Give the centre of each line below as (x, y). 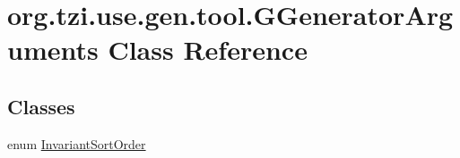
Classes (41, 106)
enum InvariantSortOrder (77, 143)
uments (53, 50)
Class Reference (208, 50)
